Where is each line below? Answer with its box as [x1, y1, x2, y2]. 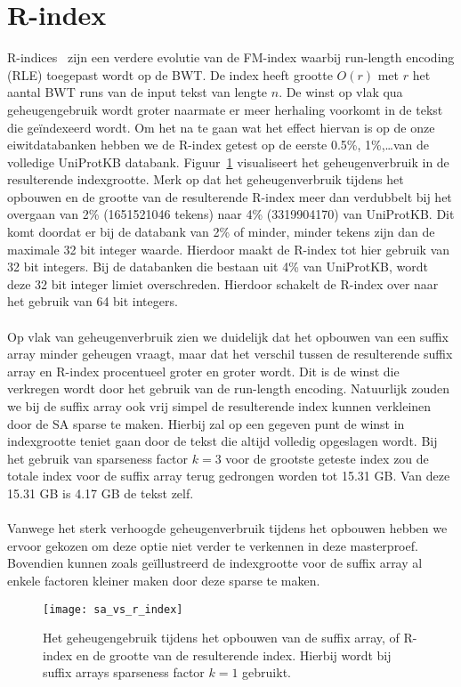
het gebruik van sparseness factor [7, 449, 189, 467]
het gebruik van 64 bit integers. [7, 292, 178, 311]
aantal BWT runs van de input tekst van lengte [7, 83, 268, 101]
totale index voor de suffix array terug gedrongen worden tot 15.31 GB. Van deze [7, 466, 450, 485]
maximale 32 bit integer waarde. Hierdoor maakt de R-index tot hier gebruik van [7, 239, 450, 258]
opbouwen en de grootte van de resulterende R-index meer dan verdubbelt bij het [7, 187, 452, 206]
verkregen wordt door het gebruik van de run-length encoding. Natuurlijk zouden [7, 379, 449, 398]
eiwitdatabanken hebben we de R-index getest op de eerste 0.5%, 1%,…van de [7, 135, 430, 154]
